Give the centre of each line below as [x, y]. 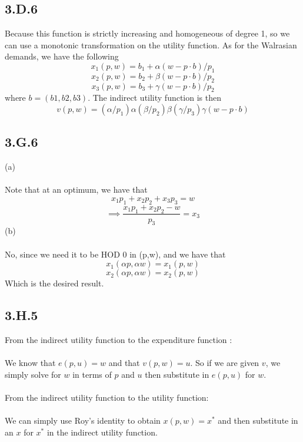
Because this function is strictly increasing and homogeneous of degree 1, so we [147, 33]
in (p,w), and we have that [178, 254]
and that [124, 363]
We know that [30, 363]
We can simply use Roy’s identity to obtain [83, 420]
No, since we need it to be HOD [62, 254]
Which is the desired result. [54, 283]
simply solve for [33, 374]
